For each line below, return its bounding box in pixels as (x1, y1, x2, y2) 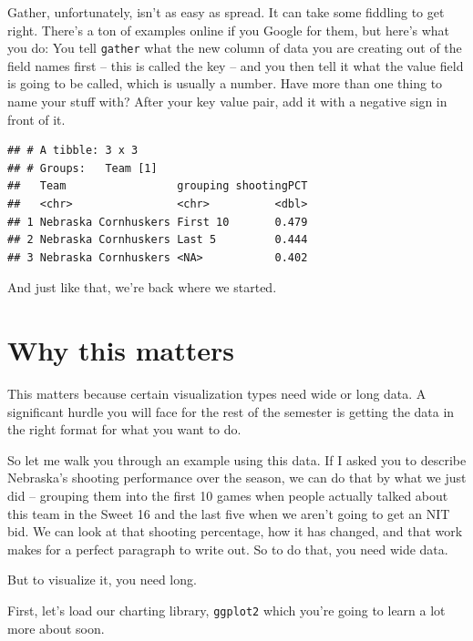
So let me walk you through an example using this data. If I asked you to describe (7, 450, 467, 469)
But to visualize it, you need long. (7, 570, 197, 589)
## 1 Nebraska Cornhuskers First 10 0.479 (7, 215, 308, 229)
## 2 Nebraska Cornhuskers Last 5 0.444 (7, 233, 308, 247)
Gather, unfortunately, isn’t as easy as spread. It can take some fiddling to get (7, 3, 445, 21)
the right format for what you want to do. (7, 420, 242, 439)
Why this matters (7, 331, 235, 369)
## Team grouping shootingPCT (7, 179, 308, 193)
